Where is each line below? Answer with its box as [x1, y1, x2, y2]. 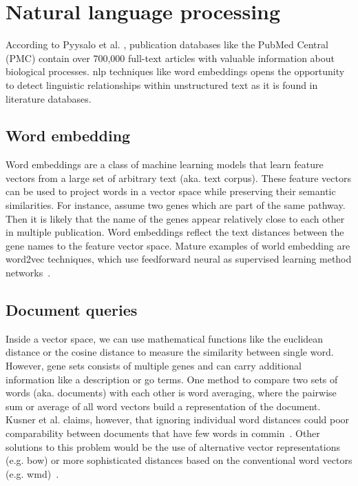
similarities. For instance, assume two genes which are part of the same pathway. [6, 198, 346, 212]
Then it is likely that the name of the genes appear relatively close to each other [6, 211, 345, 225]
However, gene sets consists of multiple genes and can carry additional [6, 358, 302, 373]
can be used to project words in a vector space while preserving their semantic [6, 184, 336, 199]
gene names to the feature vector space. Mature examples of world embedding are [6, 238, 350, 252]
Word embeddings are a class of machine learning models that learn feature [6, 157, 324, 172]
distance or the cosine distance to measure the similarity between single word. [6, 345, 334, 359]
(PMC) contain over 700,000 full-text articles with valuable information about [6, 50, 335, 65]
